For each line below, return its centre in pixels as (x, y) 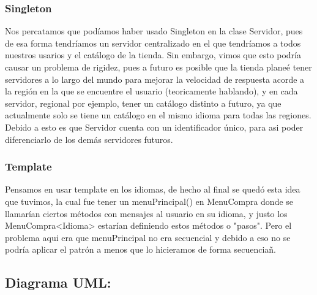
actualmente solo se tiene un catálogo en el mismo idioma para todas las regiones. (158, 115)
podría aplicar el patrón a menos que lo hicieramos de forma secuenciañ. (140, 249)
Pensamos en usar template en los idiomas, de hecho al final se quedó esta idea (153, 189)
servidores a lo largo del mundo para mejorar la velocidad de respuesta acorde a (155, 79)
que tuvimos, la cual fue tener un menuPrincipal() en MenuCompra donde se (149, 201)
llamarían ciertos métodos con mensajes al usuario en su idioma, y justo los (146, 213)
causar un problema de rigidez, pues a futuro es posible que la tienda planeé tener (158, 67)
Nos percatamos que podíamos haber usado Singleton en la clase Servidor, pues (154, 31)
